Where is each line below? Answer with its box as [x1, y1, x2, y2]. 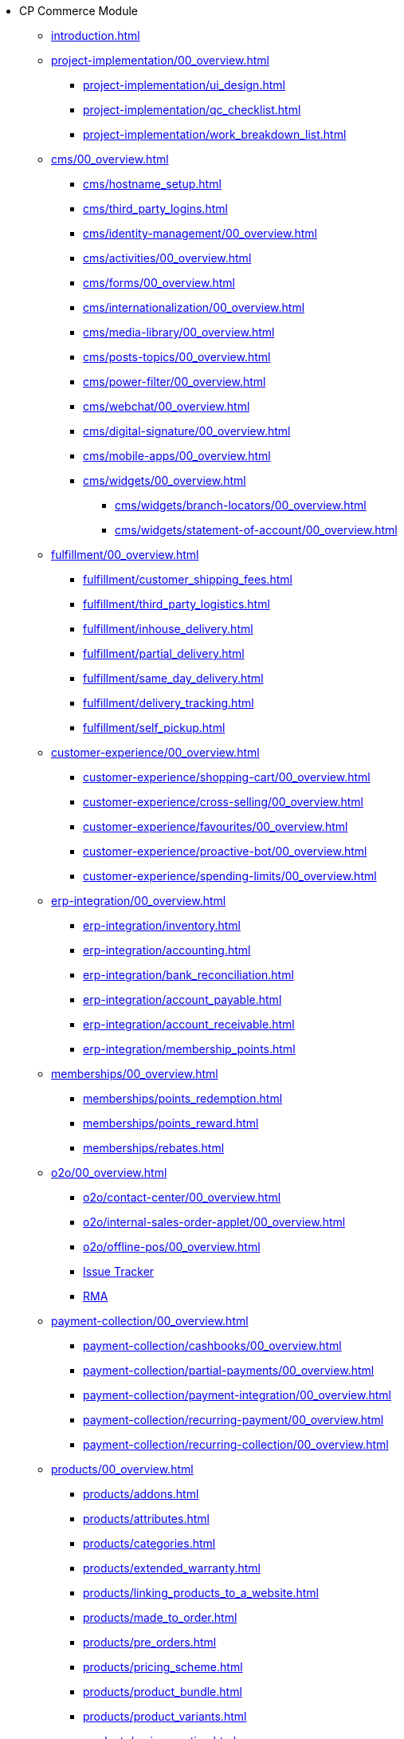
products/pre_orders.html [83, 1635, 217, 1649]
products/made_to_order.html [83, 1611, 237, 1624]
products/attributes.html [83, 1512, 210, 1525]
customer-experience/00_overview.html [51, 746, 260, 759]
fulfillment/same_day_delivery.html [83, 671, 264, 685]
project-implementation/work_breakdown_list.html [83, 128, 347, 141]
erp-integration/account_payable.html [83, 993, 282, 1006]
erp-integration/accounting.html [83, 943, 251, 957]
